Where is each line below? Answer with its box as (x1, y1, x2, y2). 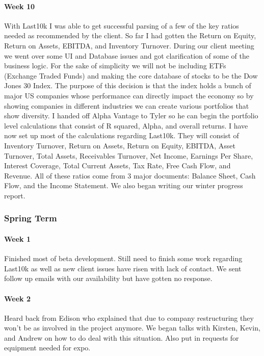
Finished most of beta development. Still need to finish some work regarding (4, 253, 243, 264)
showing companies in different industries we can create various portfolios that (4, 100, 249, 111)
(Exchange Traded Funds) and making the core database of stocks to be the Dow (4, 70, 258, 81)
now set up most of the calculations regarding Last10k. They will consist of (4, 130, 239, 141)
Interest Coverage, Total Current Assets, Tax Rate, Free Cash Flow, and (4, 160, 231, 171)
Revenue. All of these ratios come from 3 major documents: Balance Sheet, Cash (4, 170, 256, 181)
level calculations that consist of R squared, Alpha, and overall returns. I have (4, 120, 248, 131)
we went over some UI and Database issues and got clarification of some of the (4, 50, 249, 61)
